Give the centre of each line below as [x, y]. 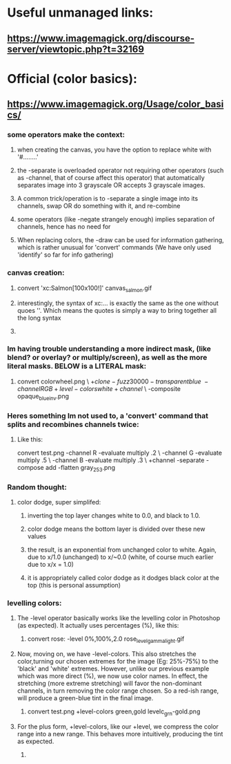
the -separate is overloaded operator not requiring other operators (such [120, 170]
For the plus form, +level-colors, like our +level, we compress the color [118, 726]
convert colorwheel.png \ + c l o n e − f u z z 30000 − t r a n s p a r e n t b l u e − [113, 381]
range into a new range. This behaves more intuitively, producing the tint [120, 734]
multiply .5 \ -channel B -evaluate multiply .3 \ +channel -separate [111, 460]
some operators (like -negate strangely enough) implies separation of [116, 219]
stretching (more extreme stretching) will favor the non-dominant [109, 684]
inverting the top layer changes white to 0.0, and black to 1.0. [114, 516]
